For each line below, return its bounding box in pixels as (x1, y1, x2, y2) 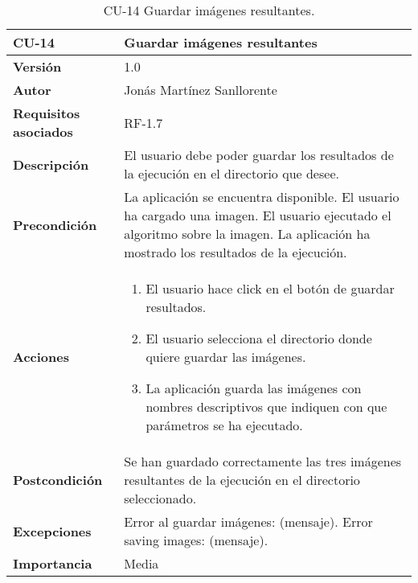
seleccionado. (124, 489, 197, 507)
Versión (13, 57, 62, 76)
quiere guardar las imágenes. (145, 347, 306, 366)
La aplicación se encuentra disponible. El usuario (124, 187, 400, 206)
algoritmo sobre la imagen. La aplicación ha (124, 224, 371, 243)
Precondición (13, 215, 97, 234)
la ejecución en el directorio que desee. (124, 164, 339, 183)
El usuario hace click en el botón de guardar (145, 279, 395, 298)
